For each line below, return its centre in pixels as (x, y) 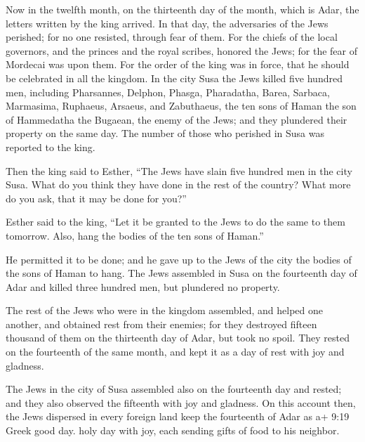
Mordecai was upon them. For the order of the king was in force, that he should (178, 64)
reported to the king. (51, 147)
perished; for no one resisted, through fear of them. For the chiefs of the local (172, 37)
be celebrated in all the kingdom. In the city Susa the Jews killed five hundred (174, 78)
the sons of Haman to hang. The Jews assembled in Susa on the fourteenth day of (181, 273)
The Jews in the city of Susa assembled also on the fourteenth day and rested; (174, 389)
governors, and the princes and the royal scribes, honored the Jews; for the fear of (182, 50)
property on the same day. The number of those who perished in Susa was (165, 133)
